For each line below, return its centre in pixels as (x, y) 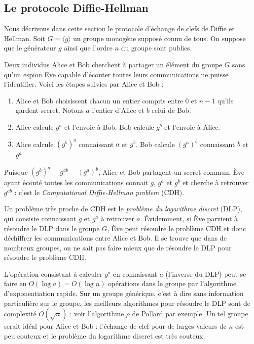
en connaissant (135, 273)
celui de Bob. (171, 110)
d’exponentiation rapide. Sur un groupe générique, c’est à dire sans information (124, 293)
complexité (20, 314)
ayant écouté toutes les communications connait (76, 182)
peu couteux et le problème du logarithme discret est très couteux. (105, 335)
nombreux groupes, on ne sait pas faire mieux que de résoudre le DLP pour (118, 247)
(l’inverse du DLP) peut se (206, 273)
